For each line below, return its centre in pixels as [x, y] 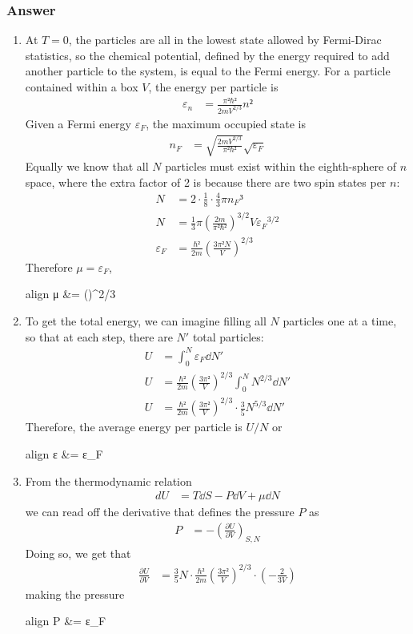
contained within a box [82, 87]
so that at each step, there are [99, 336]
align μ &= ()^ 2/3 [70, 294]
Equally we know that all [87, 166]
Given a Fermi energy [78, 124]
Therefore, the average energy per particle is [134, 427]
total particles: [228, 336]
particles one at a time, [340, 321]
